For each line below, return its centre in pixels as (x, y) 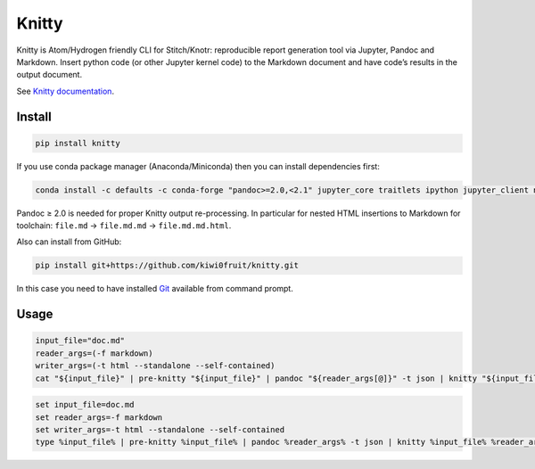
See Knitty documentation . (66, 91)
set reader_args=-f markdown (99, 417)
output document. (49, 75)
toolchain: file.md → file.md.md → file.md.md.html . (124, 226)
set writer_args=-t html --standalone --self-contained (160, 429)
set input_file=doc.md (85, 405)
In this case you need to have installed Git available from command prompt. (155, 289)
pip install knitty (78, 143)
